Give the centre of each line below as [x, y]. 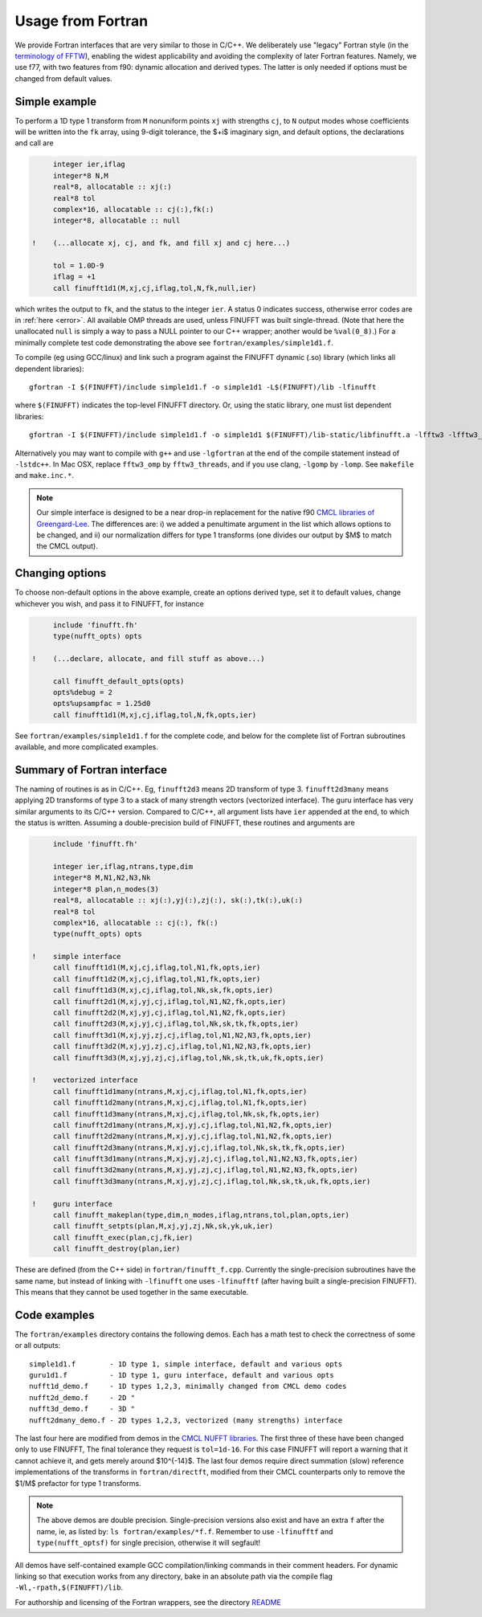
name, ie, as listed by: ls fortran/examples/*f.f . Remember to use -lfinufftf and [185, 1531]
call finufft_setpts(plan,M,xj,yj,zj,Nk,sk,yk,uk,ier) [163, 1226]
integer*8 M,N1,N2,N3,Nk [102, 878]
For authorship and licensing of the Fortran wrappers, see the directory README [148, 1602]
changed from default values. [63, 78]
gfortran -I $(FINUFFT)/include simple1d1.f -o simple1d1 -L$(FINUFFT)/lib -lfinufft [203, 387]
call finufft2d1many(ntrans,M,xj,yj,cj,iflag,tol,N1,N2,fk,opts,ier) [193, 1125]
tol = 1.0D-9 [78, 265]
